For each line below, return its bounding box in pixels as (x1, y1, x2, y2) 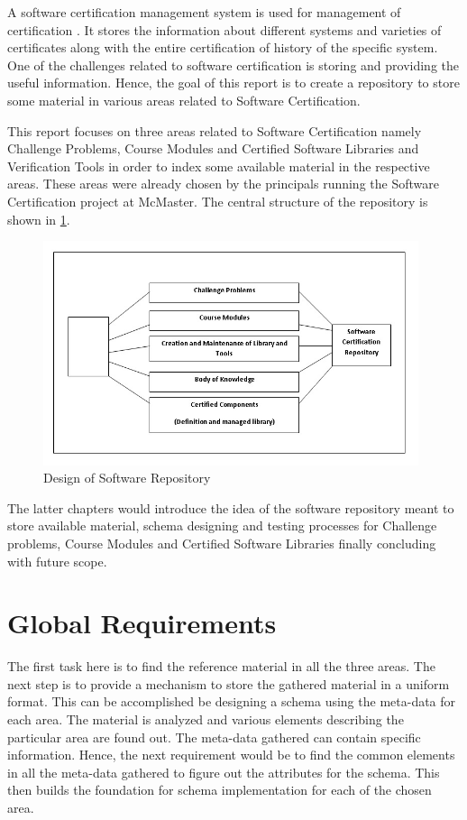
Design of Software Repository (43, 468, 211, 487)
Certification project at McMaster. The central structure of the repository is (7, 191, 428, 210)
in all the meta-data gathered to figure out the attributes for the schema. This (7, 762, 440, 781)
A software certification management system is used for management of (7, 3, 401, 21)
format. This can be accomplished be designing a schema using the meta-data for (7, 692, 456, 711)
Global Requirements (7, 604, 277, 641)
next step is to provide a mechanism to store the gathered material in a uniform (7, 674, 450, 693)
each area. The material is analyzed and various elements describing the (7, 710, 404, 729)
